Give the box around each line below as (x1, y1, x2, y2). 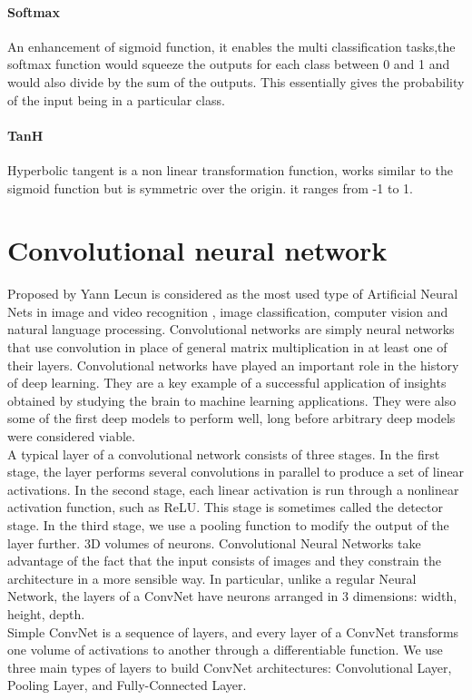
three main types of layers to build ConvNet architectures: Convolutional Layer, (7, 657, 452, 676)
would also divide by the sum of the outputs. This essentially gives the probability (7, 72, 465, 91)
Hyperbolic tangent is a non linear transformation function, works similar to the (7, 160, 453, 179)
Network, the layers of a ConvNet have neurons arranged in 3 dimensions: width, (7, 587, 457, 606)
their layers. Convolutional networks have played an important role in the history (7, 355, 459, 374)
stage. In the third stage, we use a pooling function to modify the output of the (7, 516, 449, 534)
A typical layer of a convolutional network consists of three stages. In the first (7, 444, 440, 463)
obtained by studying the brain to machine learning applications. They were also (7, 390, 457, 409)
